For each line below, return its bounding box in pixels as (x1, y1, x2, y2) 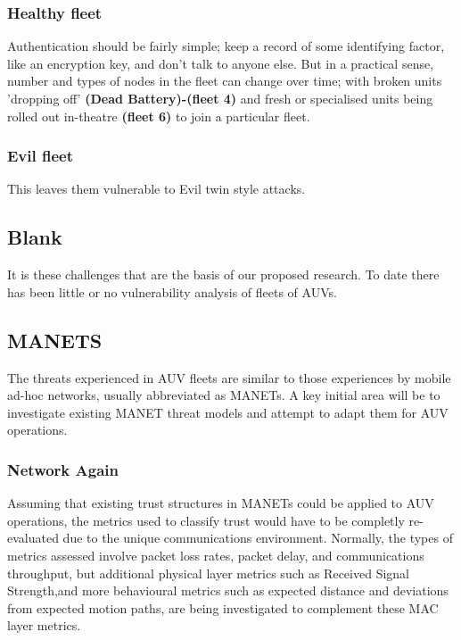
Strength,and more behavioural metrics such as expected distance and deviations (7, 581, 449, 600)
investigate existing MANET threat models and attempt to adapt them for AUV (7, 403, 449, 421)
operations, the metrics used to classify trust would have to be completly (7, 511, 405, 529)
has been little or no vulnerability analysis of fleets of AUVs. (7, 282, 337, 301)
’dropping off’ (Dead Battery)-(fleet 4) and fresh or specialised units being (7, 89, 433, 107)
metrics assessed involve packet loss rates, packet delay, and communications (7, 545, 424, 564)
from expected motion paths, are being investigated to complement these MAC (7, 598, 439, 617)
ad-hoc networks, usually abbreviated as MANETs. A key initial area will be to (7, 386, 440, 404)
